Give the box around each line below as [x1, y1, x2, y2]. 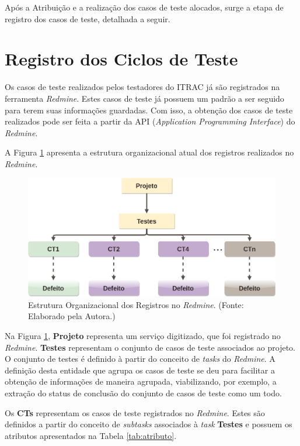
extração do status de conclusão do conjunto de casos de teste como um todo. [5, 386, 282, 399]
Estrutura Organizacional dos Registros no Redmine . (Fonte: [28, 298, 244, 310]
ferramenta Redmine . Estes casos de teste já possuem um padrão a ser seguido [5, 92, 284, 104]
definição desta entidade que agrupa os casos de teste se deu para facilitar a [5, 364, 275, 376]
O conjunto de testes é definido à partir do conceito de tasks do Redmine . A [5, 352, 275, 365]
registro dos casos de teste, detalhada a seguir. [5, 12, 170, 25]
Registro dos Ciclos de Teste [5, 47, 238, 71]
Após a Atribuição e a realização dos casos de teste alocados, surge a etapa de [5, 1, 284, 13]
